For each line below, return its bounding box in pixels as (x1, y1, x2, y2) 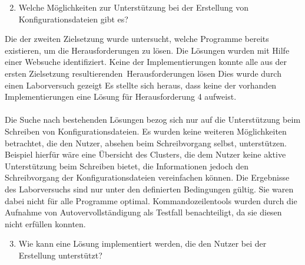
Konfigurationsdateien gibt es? (18, 12, 128, 25)
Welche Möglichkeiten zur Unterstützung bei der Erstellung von (18, 1, 248, 13)
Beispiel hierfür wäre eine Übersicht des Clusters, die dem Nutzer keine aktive (5, 148, 286, 161)
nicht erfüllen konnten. (5, 217, 86, 230)
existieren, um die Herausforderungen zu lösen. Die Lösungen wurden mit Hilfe (5, 44, 290, 56)
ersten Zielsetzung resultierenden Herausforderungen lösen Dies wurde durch (5, 67, 281, 79)
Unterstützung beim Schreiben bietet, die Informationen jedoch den (5, 159, 249, 172)
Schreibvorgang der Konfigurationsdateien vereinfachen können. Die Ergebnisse (5, 171, 290, 184)
